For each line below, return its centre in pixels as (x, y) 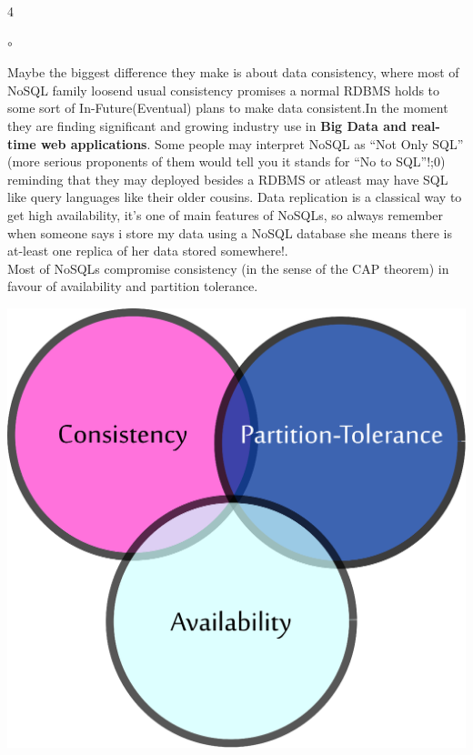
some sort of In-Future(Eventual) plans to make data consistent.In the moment (228, 108)
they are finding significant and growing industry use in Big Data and (207, 125)
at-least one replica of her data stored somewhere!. (148, 251)
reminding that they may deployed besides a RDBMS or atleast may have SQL (228, 179)
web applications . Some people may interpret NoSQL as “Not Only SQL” (252, 143)
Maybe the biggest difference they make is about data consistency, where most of (233, 72)
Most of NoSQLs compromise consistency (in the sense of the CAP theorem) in (228, 268)
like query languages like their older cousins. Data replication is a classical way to (235, 197)
